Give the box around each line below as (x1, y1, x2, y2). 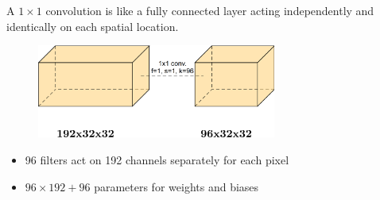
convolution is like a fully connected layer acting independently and (45, 2, 374, 18)
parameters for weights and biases (94, 178, 259, 194)
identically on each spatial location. (6, 17, 179, 34)
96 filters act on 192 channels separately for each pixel (25, 152, 289, 167)
